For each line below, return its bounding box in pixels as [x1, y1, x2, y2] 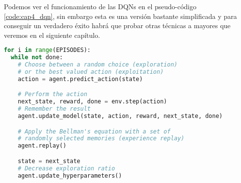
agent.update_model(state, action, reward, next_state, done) [17, 113, 223, 120]
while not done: [11, 54, 63, 61]
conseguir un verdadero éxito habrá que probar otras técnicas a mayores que [4, 20, 231, 31]
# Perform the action [17, 91, 87, 98]
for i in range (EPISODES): [4, 47, 91, 54]
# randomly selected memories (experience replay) [17, 135, 185, 142]
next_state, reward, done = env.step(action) [17, 98, 167, 105]
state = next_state [17, 157, 80, 165]
